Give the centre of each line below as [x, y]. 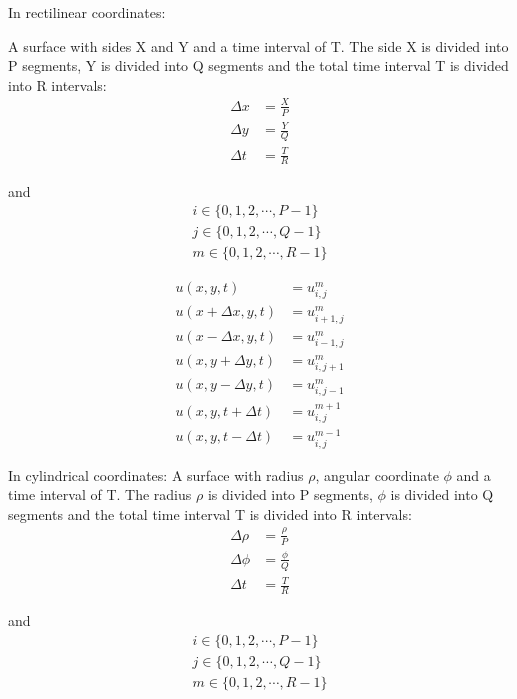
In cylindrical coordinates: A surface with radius [156, 474]
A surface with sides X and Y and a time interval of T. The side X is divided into [258, 45]
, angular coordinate [377, 474]
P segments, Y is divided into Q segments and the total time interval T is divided [258, 65]
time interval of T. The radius [100, 494]
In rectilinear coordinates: [87, 12]
